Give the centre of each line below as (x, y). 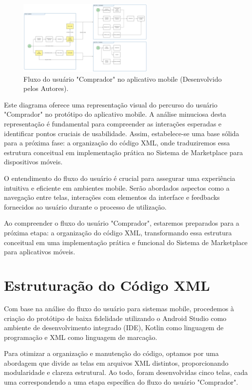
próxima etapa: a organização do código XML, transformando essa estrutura (118, 233)
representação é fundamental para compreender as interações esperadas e (113, 124)
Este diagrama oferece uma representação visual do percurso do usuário (111, 104)
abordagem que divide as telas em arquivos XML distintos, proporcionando (116, 363)
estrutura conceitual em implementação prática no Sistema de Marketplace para (124, 152)
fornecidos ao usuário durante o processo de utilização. (85, 206)
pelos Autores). (46, 88)
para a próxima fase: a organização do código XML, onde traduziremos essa (117, 143)
